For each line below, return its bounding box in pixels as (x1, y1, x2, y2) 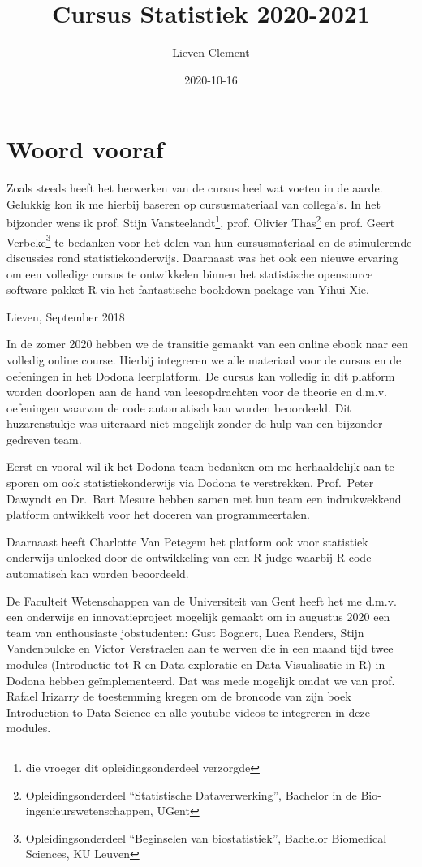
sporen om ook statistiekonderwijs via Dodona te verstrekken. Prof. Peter (6, 474, 374, 491)
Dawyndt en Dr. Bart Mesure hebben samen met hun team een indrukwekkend (6, 490, 402, 507)
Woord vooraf (6, 132, 164, 166)
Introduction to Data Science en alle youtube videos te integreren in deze (6, 703, 370, 720)
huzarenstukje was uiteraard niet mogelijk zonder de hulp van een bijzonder (6, 415, 383, 432)
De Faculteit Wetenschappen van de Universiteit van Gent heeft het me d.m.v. (6, 592, 397, 609)
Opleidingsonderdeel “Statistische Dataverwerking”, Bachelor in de (25, 786, 357, 803)
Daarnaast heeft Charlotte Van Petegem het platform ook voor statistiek (6, 533, 368, 550)
